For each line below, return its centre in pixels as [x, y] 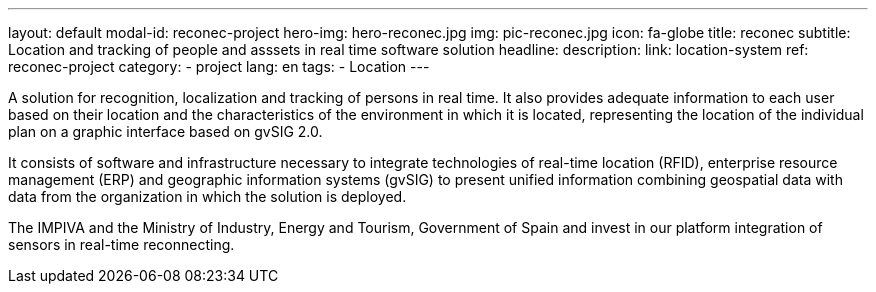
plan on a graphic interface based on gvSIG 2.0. [165, 131]
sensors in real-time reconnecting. [121, 244]
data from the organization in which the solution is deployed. [207, 196]
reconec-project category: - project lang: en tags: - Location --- [219, 66]
